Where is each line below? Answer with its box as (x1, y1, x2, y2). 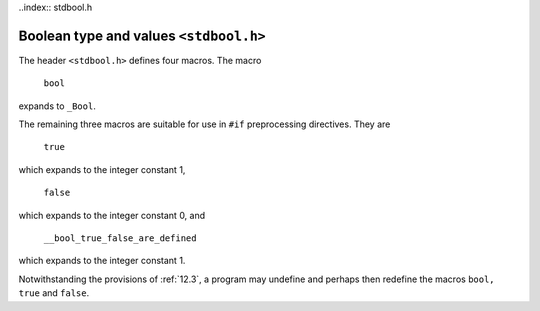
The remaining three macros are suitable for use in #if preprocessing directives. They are (18, 118, 391, 130)
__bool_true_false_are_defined (43, 233, 197, 244)
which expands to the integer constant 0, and (18, 209, 206, 221)
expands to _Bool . (18, 100, 97, 112)
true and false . (18, 287, 90, 299)
